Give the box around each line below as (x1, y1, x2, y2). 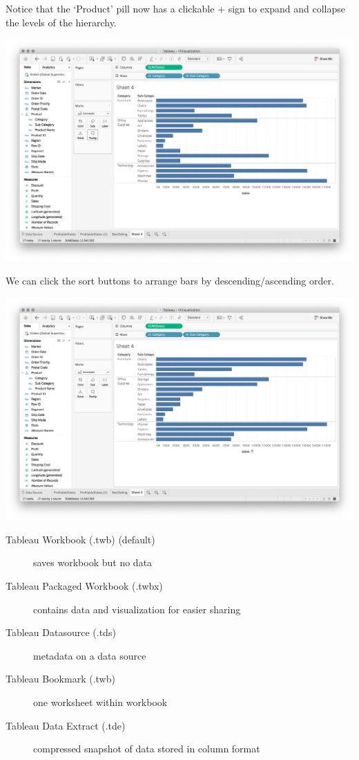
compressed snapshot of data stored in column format (33, 741, 260, 756)
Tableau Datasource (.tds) (6, 625, 116, 640)
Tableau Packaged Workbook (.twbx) (6, 578, 163, 592)
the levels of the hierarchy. (6, 15, 117, 29)
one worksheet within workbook (33, 694, 168, 709)
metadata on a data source (33, 648, 146, 662)
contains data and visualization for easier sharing (33, 601, 241, 616)
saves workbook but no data (33, 555, 153, 570)
